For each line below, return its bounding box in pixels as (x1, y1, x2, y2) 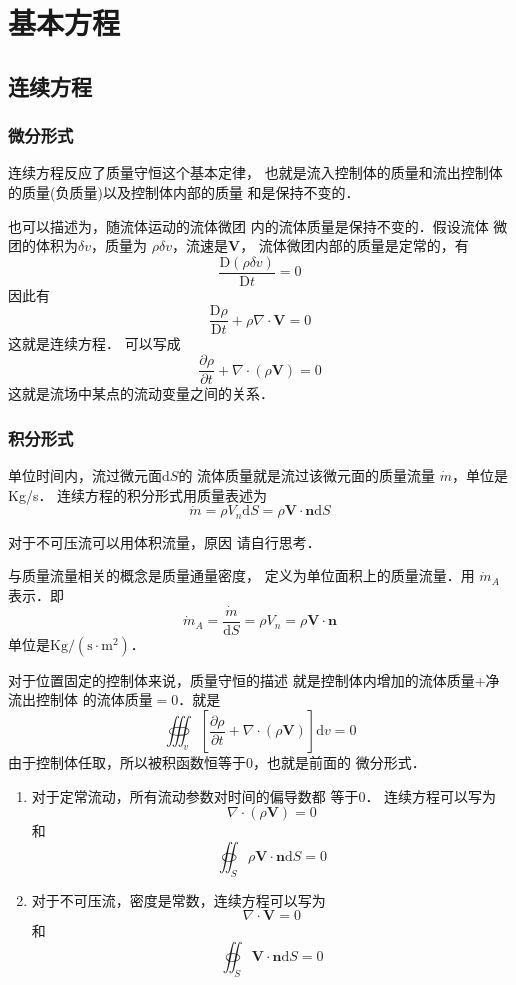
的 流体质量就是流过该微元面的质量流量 (178, 464, 436, 485)
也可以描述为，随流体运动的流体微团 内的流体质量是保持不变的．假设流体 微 (8, 215, 508, 236)
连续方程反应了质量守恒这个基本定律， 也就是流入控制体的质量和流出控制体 (8, 162, 503, 183)
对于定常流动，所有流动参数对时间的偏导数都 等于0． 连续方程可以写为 (31, 785, 497, 806)
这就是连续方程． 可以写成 (8, 333, 181, 354)
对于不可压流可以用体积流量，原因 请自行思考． (8, 531, 321, 552)
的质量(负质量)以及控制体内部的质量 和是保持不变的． (8, 181, 360, 202)
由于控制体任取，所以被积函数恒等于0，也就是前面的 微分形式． (8, 752, 426, 773)
